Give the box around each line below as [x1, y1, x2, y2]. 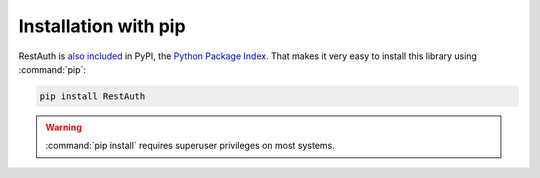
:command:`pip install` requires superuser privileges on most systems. [45, 140, 335, 152]
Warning [45, 121, 82, 133]
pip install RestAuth [39, 90, 146, 102]
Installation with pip [18, 15, 186, 37]
